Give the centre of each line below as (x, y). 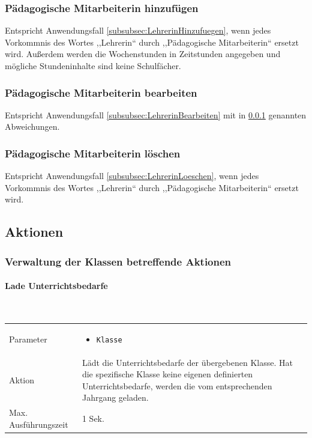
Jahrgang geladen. (115, 397)
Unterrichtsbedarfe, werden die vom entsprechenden (177, 385)
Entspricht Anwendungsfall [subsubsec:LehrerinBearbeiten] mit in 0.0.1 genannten (156, 114)
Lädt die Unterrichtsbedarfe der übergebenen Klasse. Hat (187, 362)
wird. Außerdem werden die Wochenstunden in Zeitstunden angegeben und (143, 54)
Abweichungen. (32, 126)
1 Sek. (93, 418)
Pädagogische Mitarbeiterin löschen (93, 153)
